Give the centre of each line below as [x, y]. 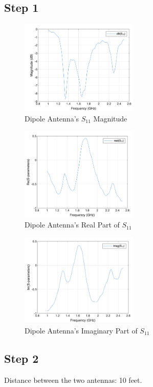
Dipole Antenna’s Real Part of [72, 225]
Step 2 [21, 358]
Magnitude [110, 118]
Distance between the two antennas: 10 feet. [73, 380]
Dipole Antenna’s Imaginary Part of [81, 330]
